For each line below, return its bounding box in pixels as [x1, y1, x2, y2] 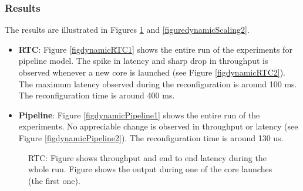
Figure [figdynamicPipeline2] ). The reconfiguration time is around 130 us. [18, 131, 284, 144]
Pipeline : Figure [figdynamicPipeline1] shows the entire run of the [18, 108, 260, 121]
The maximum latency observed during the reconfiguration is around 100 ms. [18, 77, 297, 90]
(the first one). [28, 174, 80, 186]
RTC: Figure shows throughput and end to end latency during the [28, 151, 267, 163]
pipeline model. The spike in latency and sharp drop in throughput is [18, 54, 268, 67]
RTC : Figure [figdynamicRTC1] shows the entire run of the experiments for [18, 43, 292, 55]
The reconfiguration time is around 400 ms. [18, 89, 175, 101]
